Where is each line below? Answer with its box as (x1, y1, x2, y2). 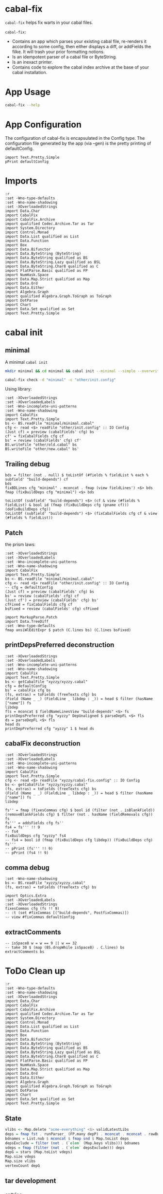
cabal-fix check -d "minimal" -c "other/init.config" (5, 377, 116, 382)
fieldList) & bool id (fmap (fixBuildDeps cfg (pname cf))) (5, 503, 130, 507)
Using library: (5, 386, 32, 392)
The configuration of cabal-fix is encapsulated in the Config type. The (5, 135, 145, 141)
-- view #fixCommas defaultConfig (5, 914, 75, 920)
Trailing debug (5, 460, 50, 468)
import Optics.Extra (5, 894, 47, 898)
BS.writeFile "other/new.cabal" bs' (5, 447, 79, 451)
